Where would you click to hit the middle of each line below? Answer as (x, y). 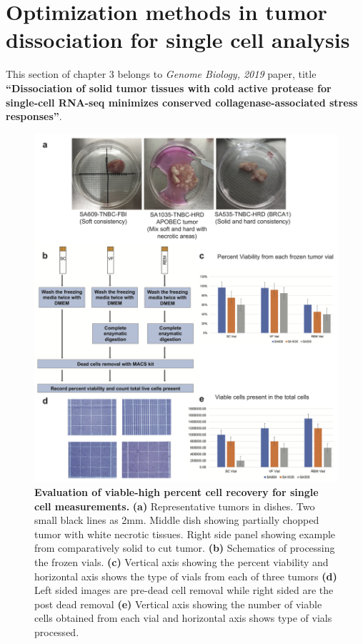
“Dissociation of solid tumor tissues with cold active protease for (169, 88)
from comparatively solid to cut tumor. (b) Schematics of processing (185, 548)
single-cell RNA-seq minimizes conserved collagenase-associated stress (182, 102)
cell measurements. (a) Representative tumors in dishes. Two (175, 506)
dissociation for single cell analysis (178, 40)
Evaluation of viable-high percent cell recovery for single (176, 492)
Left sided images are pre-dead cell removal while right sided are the (184, 590)
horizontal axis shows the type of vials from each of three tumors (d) (186, 576)
